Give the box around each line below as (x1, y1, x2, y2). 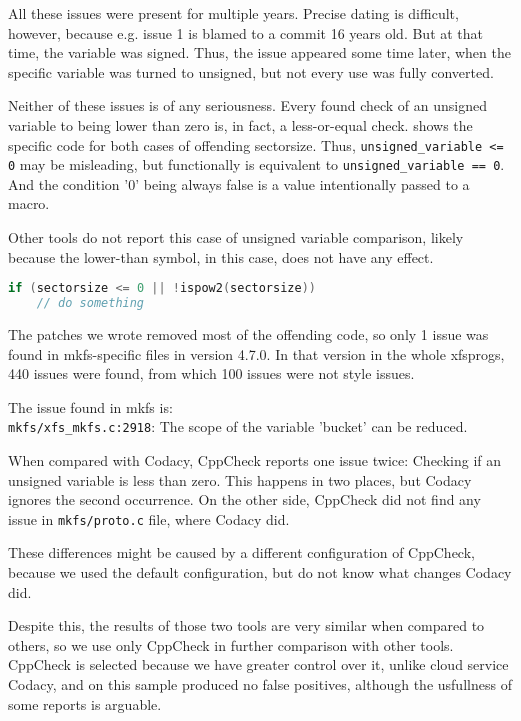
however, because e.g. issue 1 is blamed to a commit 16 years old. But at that (8, 22, 484, 43)
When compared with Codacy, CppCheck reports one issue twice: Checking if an (8, 450, 502, 471)
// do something (36, 296, 145, 311)
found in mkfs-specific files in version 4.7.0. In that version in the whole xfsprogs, (8, 343, 505, 364)
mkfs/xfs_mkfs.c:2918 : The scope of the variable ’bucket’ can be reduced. (8, 416, 468, 437)
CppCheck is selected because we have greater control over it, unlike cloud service (8, 654, 509, 675)
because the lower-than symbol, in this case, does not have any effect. (8, 246, 434, 267)
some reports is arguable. (8, 693, 162, 714)
